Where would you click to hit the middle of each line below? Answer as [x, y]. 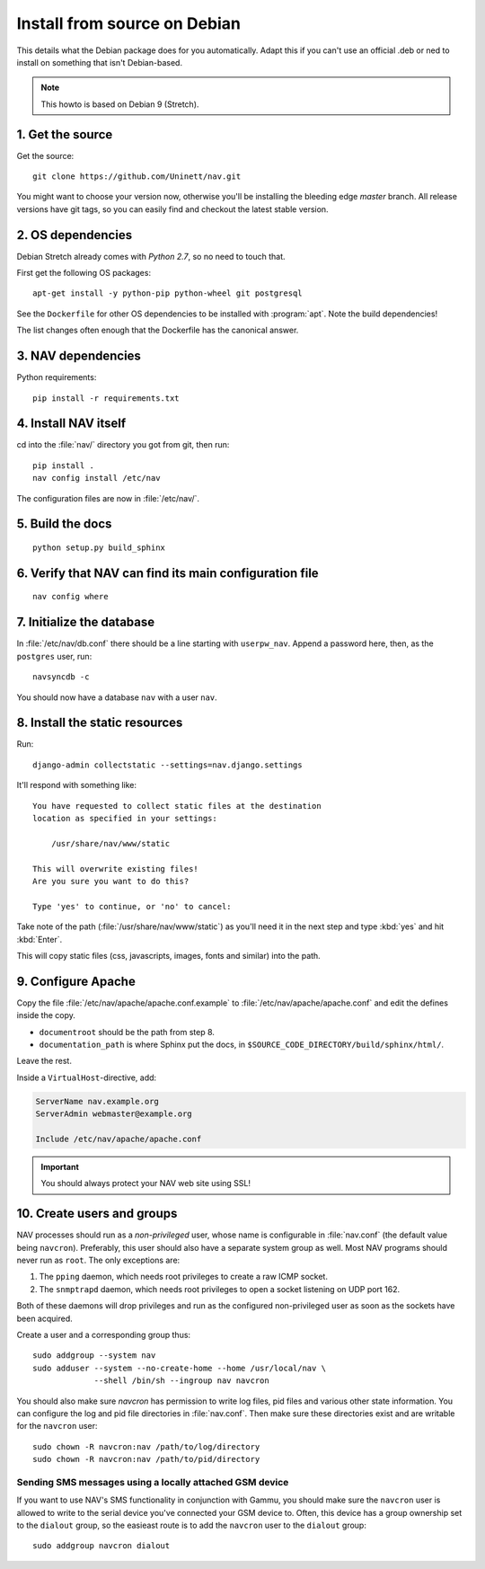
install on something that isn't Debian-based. [100, 62]
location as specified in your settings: [125, 818]
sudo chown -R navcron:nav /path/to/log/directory [146, 1446]
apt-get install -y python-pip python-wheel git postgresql [168, 293]
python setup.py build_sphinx [99, 548]
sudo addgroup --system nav [94, 1356]
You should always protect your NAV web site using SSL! [146, 1183]
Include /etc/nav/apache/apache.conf [119, 1139]
